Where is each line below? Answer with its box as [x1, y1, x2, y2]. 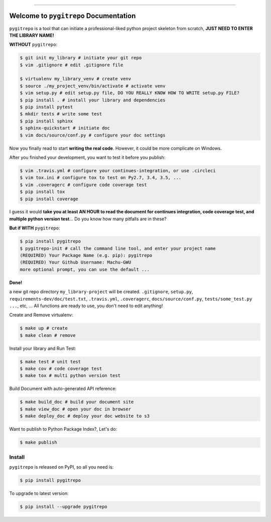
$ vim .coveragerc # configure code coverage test [20, 182, 148, 188]
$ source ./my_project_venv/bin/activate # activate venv [20, 83, 166, 89]
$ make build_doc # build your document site [20, 399, 134, 405]
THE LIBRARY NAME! [9, 32, 55, 38]
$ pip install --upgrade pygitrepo [20, 503, 107, 509]
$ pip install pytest [20, 104, 73, 110]
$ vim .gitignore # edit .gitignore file [20, 62, 123, 68]
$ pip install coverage [20, 196, 79, 202]
